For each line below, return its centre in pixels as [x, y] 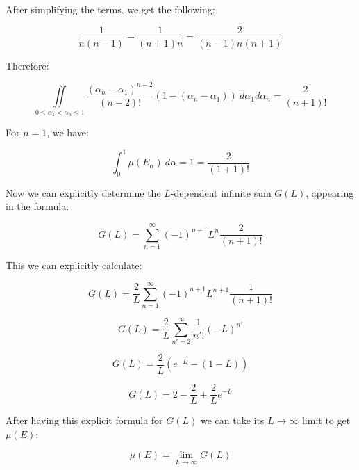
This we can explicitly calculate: [74, 265]
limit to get [326, 420]
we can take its [232, 420]
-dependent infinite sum [221, 192]
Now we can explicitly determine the [83, 192]
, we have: [68, 132]
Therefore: [27, 65]
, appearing [330, 192]
